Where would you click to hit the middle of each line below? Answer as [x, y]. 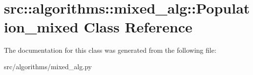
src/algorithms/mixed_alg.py [48, 66]
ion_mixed [41, 27]
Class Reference [138, 27]
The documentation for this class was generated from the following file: [110, 50]
